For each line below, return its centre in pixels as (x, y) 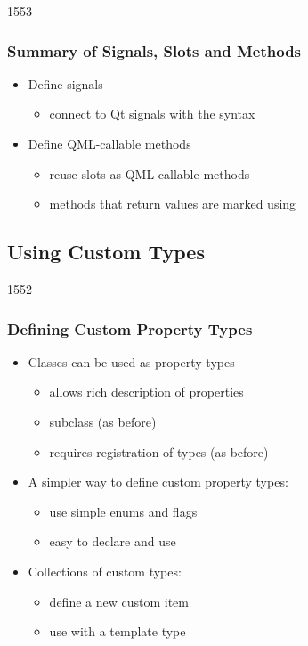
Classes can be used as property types (131, 361)
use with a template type (118, 631)
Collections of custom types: (105, 571)
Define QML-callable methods (109, 143)
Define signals (65, 83)
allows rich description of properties (146, 392)
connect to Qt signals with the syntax (152, 114)
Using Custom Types (106, 252)
